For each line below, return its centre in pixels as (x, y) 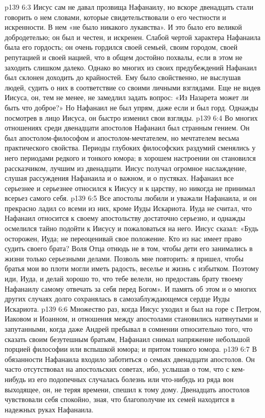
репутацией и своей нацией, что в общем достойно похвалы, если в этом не (124, 57)
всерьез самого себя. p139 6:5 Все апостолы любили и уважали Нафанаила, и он (131, 198)
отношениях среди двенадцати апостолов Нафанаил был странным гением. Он (127, 128)
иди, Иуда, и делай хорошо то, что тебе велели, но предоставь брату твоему (124, 279)
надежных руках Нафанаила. (49, 409)
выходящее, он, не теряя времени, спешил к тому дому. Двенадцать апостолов (127, 389)
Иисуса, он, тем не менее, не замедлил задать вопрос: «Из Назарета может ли (127, 97)
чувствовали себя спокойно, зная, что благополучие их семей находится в (120, 399)
